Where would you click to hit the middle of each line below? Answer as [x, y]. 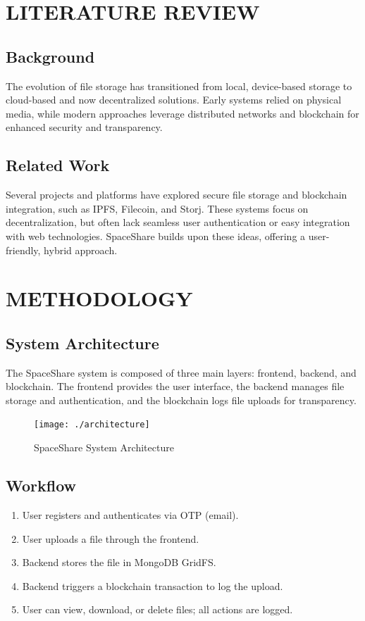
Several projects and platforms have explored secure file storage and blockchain [177, 195]
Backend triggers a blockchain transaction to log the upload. [153, 585]
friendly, [23, 250]
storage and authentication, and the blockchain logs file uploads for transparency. [181, 400]
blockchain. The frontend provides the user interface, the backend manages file [175, 386]
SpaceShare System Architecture [104, 447]
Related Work [58, 165]
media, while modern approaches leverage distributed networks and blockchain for [182, 113]
